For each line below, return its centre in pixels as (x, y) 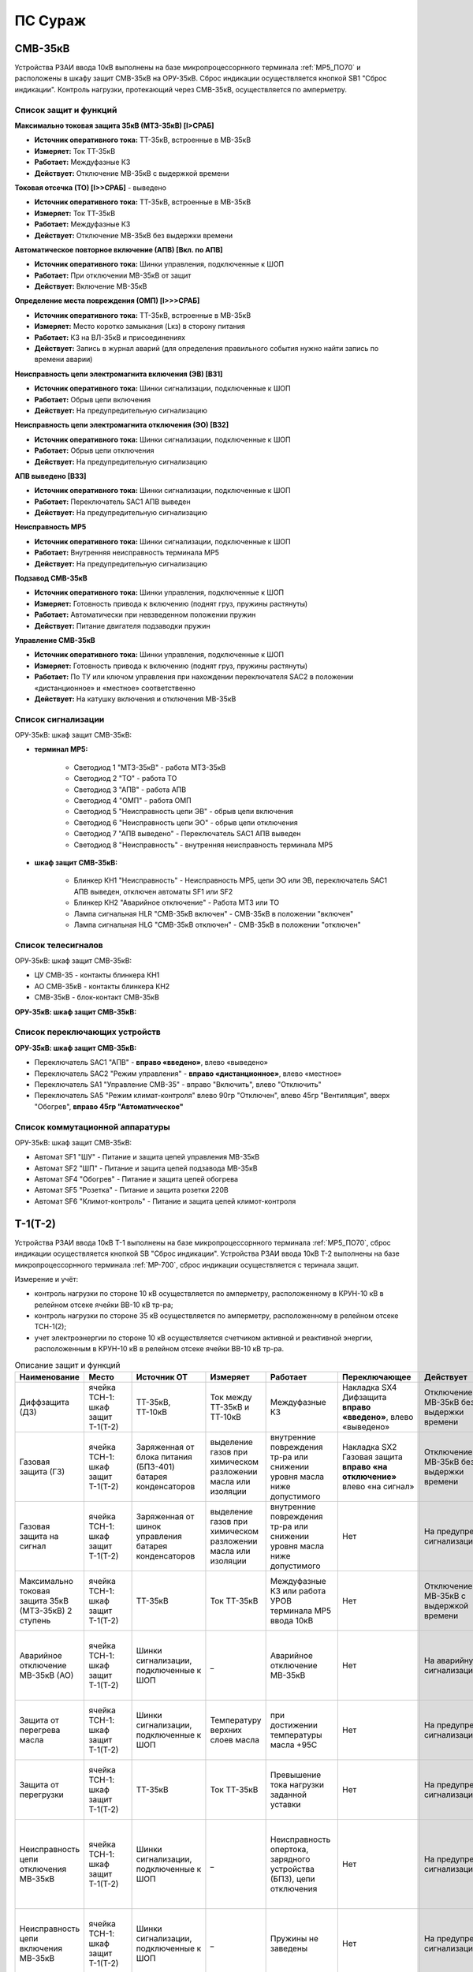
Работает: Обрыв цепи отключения (94, 450)
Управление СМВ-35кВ (55, 640)
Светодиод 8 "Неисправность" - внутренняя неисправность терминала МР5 (203, 845)
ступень (35, 1621)
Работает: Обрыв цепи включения (93, 399)
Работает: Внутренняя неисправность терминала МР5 (127, 553)
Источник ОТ (162, 1377)
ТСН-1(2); (50, 1327)
